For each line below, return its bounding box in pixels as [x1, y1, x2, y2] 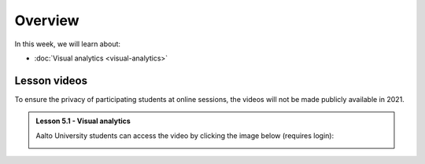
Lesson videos [14, 74, 88, 87]
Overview [14, 12, 79, 29]
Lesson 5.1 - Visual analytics [35, 116, 131, 126]
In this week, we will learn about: [14, 39, 121, 49]
